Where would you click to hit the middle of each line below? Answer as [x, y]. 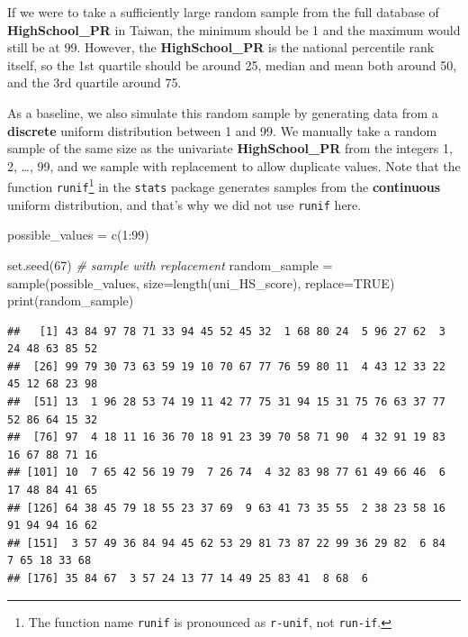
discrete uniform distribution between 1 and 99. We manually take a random [222, 130]
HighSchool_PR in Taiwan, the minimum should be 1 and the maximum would [234, 29]
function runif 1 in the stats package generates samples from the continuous [224, 185]
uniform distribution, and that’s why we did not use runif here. [184, 204]
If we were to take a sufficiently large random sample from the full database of [223, 12]
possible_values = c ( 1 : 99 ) [78, 235]
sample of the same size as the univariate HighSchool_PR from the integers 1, [230, 148]
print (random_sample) [71, 300]
